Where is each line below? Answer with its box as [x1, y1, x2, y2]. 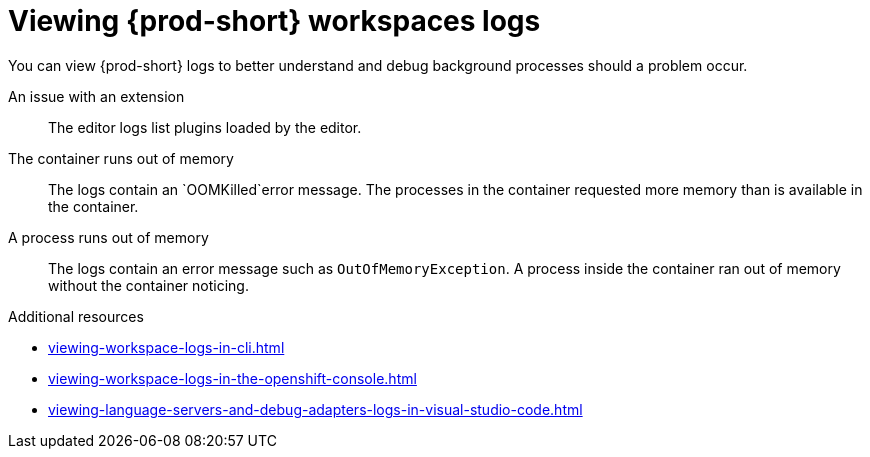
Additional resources [8, 307, 144, 325]
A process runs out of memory [8, 228, 209, 246]
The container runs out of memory [8, 149, 234, 167]
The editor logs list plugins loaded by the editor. [48, 118, 362, 136]
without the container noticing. [48, 276, 249, 294]
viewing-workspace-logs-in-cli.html [48, 338, 285, 356]
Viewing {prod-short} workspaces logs [8, 4, 541, 38]
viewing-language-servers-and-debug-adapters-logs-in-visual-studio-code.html [48, 400, 583, 418]
